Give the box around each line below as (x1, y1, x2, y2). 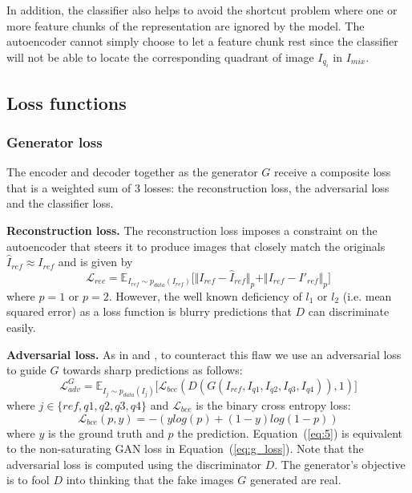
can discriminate (308, 303, 390, 320)
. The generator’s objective (274, 455, 406, 472)
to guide (6, 362, 46, 378)
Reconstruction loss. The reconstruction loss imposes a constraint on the (6, 221, 378, 238)
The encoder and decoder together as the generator (6, 164, 258, 180)
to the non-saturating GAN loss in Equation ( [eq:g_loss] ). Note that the (6, 440, 364, 457)
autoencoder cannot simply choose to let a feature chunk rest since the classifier (6, 33, 398, 50)
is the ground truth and (48, 424, 164, 441)
